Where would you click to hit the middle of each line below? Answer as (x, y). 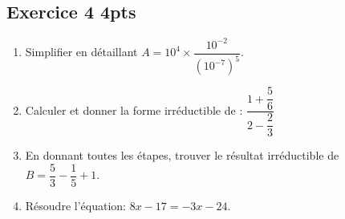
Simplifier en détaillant (81, 52)
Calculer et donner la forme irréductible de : (134, 109)
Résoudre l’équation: (75, 205)
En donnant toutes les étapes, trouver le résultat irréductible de (182, 155)
